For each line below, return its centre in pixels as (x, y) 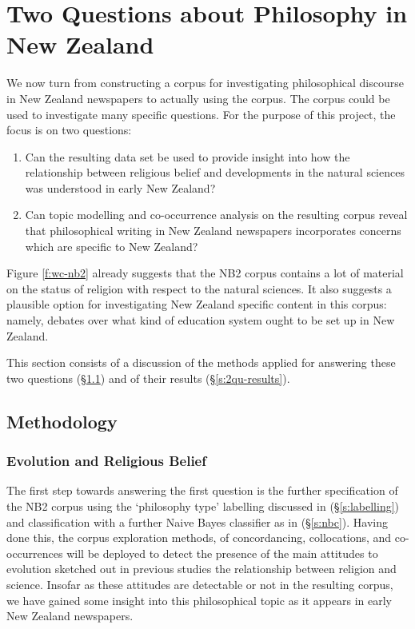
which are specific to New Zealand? (112, 246)
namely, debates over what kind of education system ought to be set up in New (201, 320)
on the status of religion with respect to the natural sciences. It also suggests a (199, 288)
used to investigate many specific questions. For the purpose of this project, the (201, 114)
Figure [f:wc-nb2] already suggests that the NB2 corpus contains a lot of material (205, 273)
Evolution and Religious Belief (106, 461)
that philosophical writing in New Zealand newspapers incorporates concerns (213, 231)
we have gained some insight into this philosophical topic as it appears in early (199, 600)
